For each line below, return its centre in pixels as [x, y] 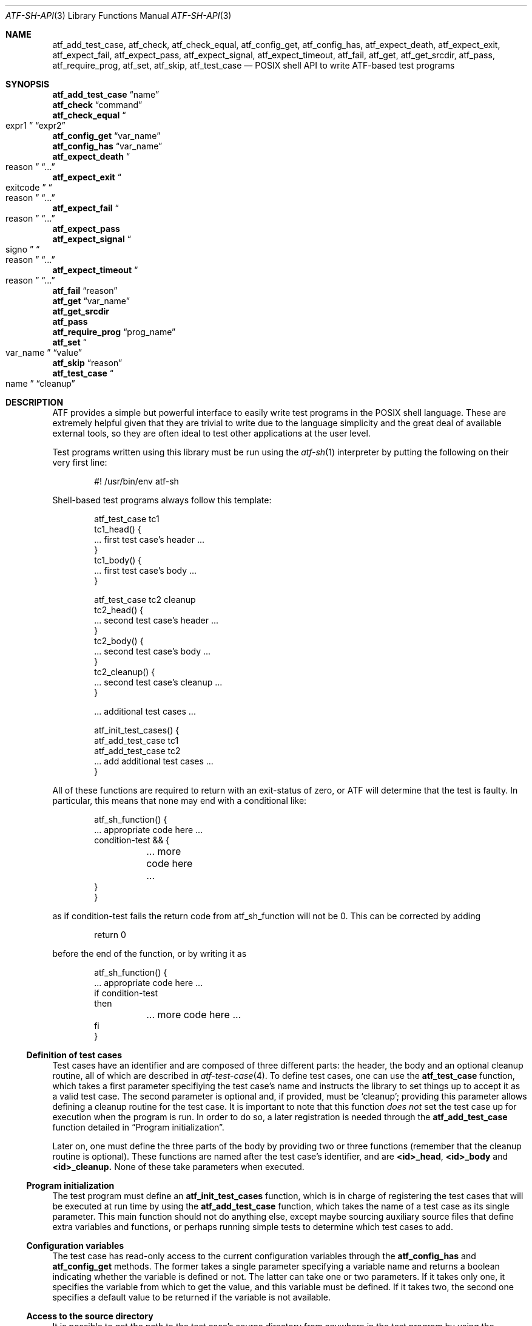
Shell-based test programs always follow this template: [162, 500]
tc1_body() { [118, 560]
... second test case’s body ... [153, 651]
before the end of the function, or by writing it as [150, 954]
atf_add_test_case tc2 [137, 751]
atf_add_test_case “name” [106, 94]
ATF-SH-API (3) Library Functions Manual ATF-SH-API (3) [119, 15]
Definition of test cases [74, 1055]
